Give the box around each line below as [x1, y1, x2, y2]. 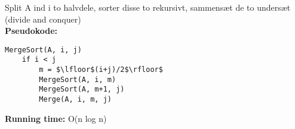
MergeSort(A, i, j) [5, 45, 82, 54]
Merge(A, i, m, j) [39, 95, 112, 104]
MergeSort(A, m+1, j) [39, 85, 125, 94]
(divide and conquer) [5, 12, 81, 25]
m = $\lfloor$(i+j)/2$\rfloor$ [39, 65, 163, 74]
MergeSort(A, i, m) [39, 75, 116, 84]
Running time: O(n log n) [5, 112, 107, 124]
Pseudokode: [5, 24, 58, 37]
